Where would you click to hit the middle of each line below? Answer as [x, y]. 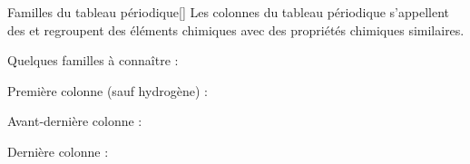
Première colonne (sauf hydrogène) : [108, 90]
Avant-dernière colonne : [75, 121]
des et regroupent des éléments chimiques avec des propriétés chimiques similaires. [236, 29]
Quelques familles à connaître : [93, 60]
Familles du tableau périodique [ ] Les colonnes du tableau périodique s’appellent [228, 12]
